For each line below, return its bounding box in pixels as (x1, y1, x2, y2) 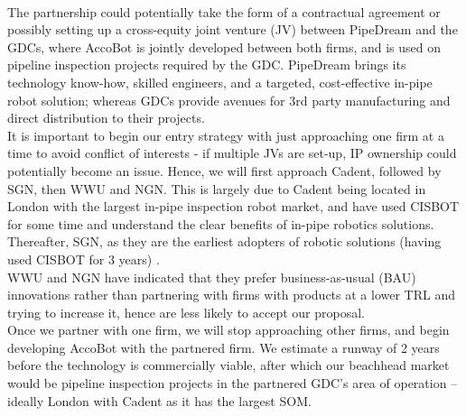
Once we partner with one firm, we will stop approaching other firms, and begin (7, 320, 450, 339)
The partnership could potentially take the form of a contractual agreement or (7, 2, 441, 21)
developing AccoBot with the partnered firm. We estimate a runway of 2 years (7, 337, 440, 356)
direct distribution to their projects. (7, 108, 205, 127)
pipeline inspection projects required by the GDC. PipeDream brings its (7, 55, 406, 74)
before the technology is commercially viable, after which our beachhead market (7, 356, 450, 374)
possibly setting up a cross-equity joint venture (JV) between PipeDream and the (7, 20, 458, 39)
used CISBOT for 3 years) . (7, 249, 160, 268)
